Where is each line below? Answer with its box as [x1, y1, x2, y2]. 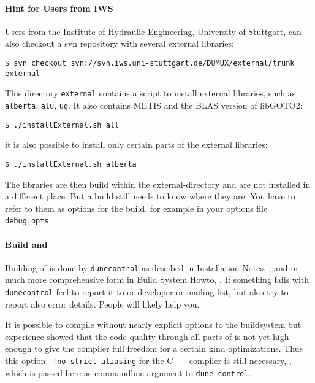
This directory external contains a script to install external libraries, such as [5, 87, 296, 99]
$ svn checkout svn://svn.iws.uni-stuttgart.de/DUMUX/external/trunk [5, 58, 295, 68]
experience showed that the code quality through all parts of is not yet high [5, 330, 289, 342]
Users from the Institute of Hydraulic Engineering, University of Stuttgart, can [5, 25, 302, 37]
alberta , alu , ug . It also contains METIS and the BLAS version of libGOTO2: [5, 98, 303, 111]
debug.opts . [5, 214, 51, 226]
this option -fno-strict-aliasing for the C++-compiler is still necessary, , [5, 354, 292, 367]
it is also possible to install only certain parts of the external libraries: [5, 138, 268, 151]
